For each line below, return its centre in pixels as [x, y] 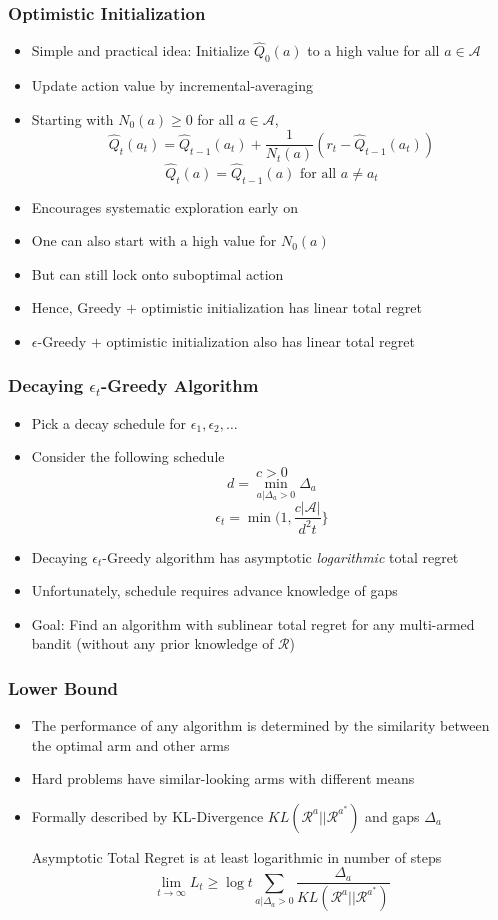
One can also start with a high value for [154, 240]
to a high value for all [373, 50]
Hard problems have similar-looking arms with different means [223, 778]
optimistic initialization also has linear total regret [260, 340]
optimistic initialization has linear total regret [281, 307]
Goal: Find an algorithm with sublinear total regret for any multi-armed [253, 623]
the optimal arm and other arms [130, 744]
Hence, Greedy [76, 307]
